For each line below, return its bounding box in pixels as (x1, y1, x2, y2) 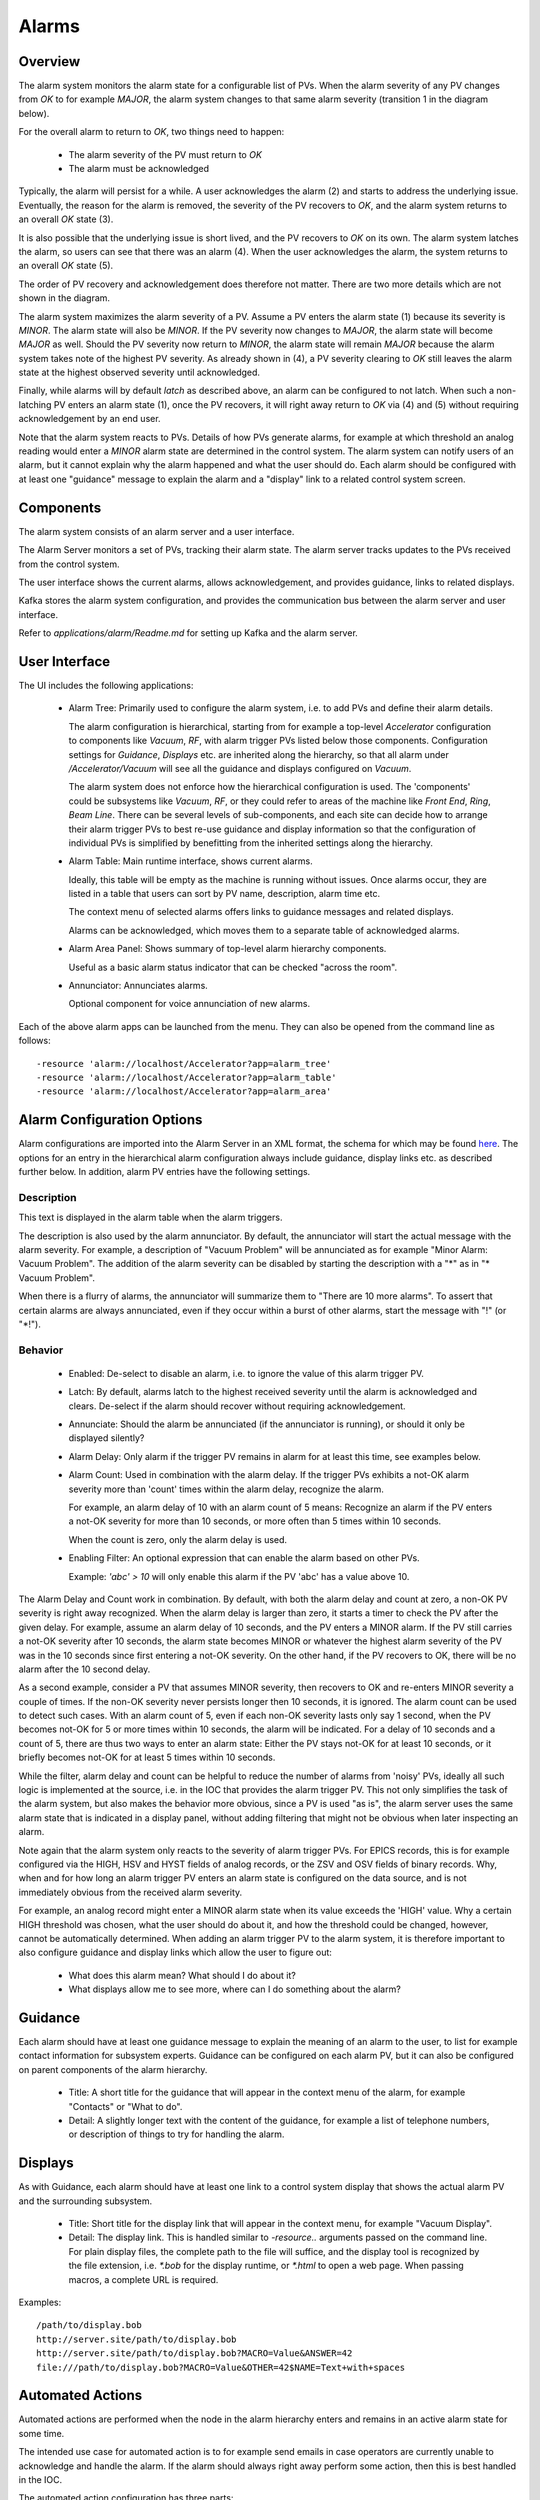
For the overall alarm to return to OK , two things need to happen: (18, 126, 285, 138)
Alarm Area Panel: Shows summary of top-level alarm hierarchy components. (68, 943, 387, 955)
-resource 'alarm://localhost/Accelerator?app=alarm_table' (36, 1071, 337, 1083)
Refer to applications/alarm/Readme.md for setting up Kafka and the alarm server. (18, 627, 359, 639)
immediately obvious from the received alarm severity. (18, 1886, 243, 1898)
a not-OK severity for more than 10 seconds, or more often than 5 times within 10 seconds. (68, 1515, 442, 1527)
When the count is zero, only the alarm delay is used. (68, 1533, 288, 1545)
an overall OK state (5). (18, 260, 114, 272)
